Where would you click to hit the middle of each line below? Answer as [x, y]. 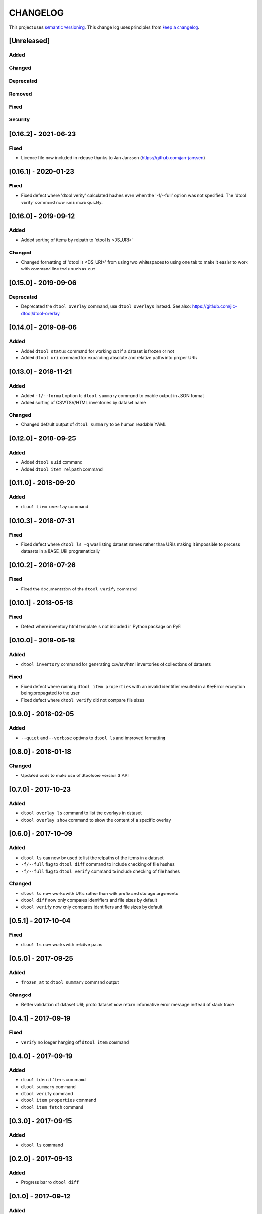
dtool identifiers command [53, 1080]
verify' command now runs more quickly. [62, 202]
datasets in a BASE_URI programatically [61, 551]
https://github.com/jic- [214, 306]
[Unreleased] [29, 41]
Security [19, 120]
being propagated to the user [50, 693]
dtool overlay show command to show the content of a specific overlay [96, 820]
